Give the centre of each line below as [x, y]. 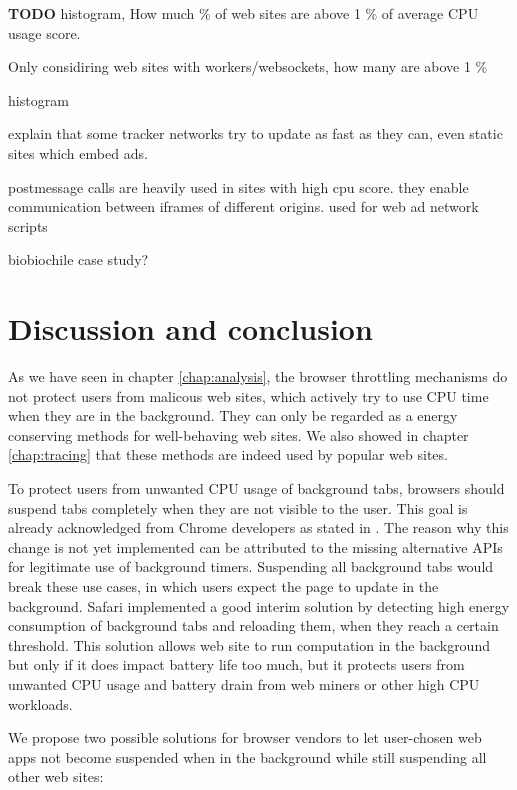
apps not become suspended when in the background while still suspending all [247, 756]
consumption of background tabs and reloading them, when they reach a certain [253, 625]
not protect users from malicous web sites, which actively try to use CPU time [248, 395]
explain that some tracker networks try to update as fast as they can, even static [255, 133]
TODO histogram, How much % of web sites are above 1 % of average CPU [243, 13]
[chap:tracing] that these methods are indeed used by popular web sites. [228, 454]
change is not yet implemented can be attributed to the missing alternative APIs [255, 546]
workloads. [40, 703]
